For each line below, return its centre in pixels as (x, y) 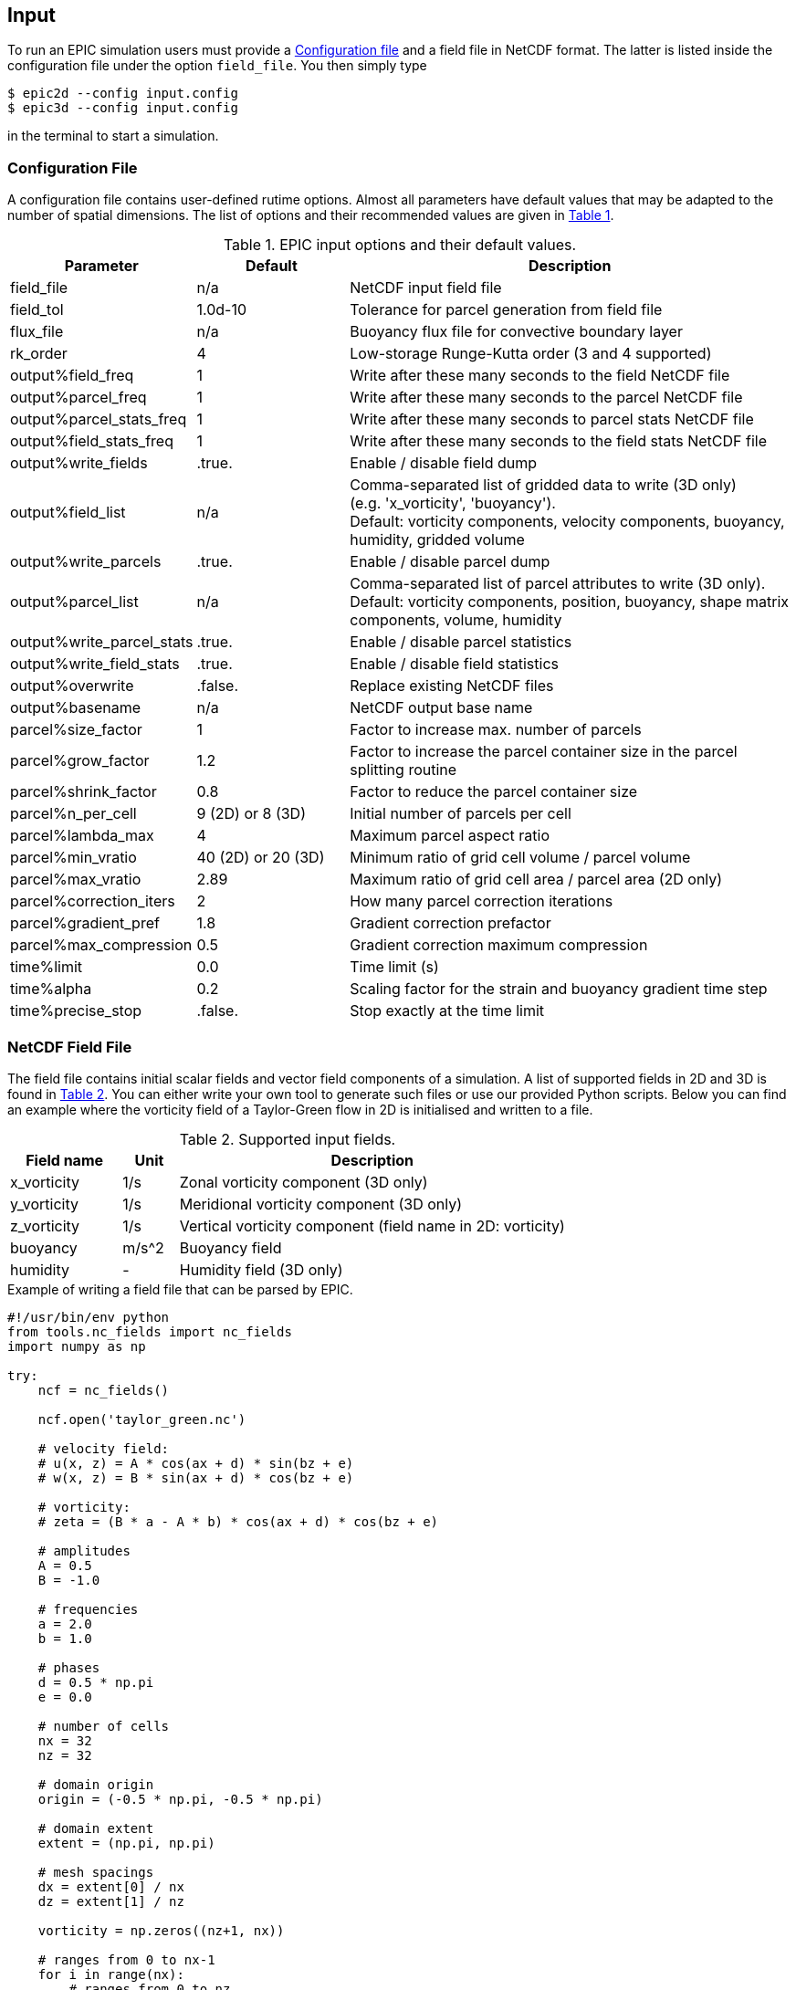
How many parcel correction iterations (482, 901)
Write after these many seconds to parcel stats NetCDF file (552, 419)
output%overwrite (72, 686)
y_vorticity (44, 1204)
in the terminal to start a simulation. (113, 136)
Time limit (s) (394, 967)
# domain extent (96, 1828)
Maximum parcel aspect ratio (450, 836)
